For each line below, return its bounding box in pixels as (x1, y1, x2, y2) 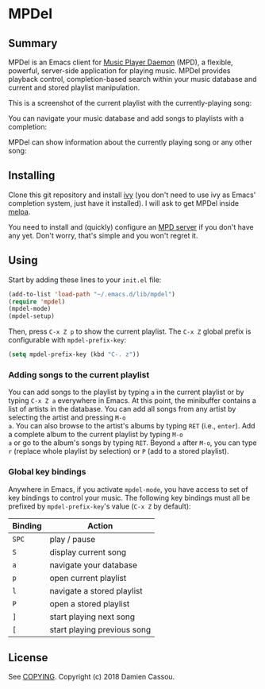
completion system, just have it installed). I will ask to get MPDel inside (8, 198, 240, 207)
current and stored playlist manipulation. (8, 83, 140, 92)
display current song (49, 546, 127, 557)
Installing (8, 168, 56, 183)
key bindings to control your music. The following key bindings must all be (8, 493, 251, 502)
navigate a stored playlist (49, 585, 143, 596)
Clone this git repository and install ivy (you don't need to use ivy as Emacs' (8, 190, 256, 199)
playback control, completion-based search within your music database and (8, 75, 257, 83)
